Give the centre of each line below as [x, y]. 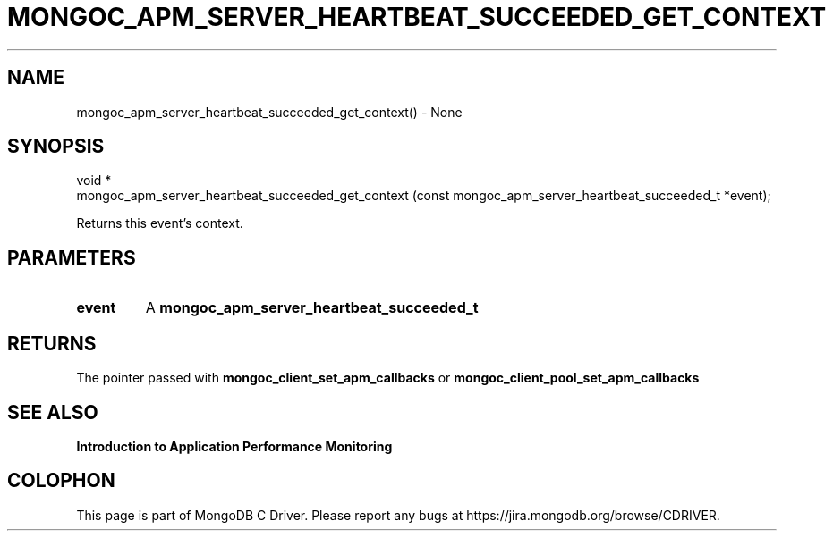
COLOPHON [61, 481]
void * [94, 181]
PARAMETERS [72, 257]
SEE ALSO [53, 412]
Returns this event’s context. [160, 223]
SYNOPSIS [56, 147]
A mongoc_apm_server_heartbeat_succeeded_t [312, 308]
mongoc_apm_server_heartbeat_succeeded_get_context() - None [269, 112]
